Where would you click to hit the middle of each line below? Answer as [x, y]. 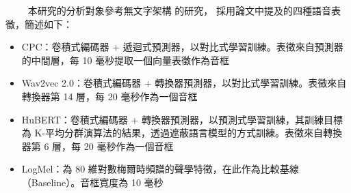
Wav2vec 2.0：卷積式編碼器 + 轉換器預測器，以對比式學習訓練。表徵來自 [184, 83]
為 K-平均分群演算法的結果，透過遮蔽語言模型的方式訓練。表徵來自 [172, 133]
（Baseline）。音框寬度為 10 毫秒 [92, 182]
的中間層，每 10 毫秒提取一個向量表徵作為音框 [126, 60]
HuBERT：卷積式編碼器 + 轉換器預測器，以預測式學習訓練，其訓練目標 [182, 119]
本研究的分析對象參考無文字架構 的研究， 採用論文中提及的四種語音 [179, 10]
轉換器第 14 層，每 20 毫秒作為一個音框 [109, 96]
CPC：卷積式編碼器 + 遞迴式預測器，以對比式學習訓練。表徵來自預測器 [182, 47]
